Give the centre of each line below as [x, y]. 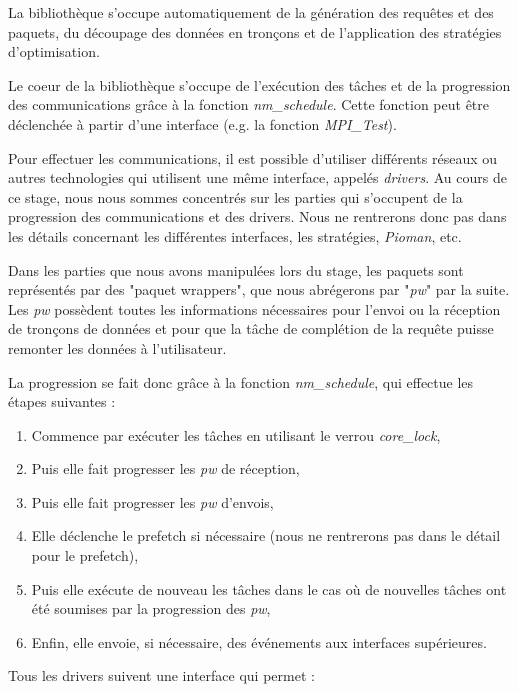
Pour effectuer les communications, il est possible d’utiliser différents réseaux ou [253, 157]
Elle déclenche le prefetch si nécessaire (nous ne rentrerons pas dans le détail [266, 535]
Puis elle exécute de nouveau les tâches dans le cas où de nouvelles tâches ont [269, 588]
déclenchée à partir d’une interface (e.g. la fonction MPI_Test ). [202, 123]
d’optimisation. [54, 51]
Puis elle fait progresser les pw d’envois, [152, 501]
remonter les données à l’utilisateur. [117, 347]
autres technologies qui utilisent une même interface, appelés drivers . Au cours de [257, 177]
